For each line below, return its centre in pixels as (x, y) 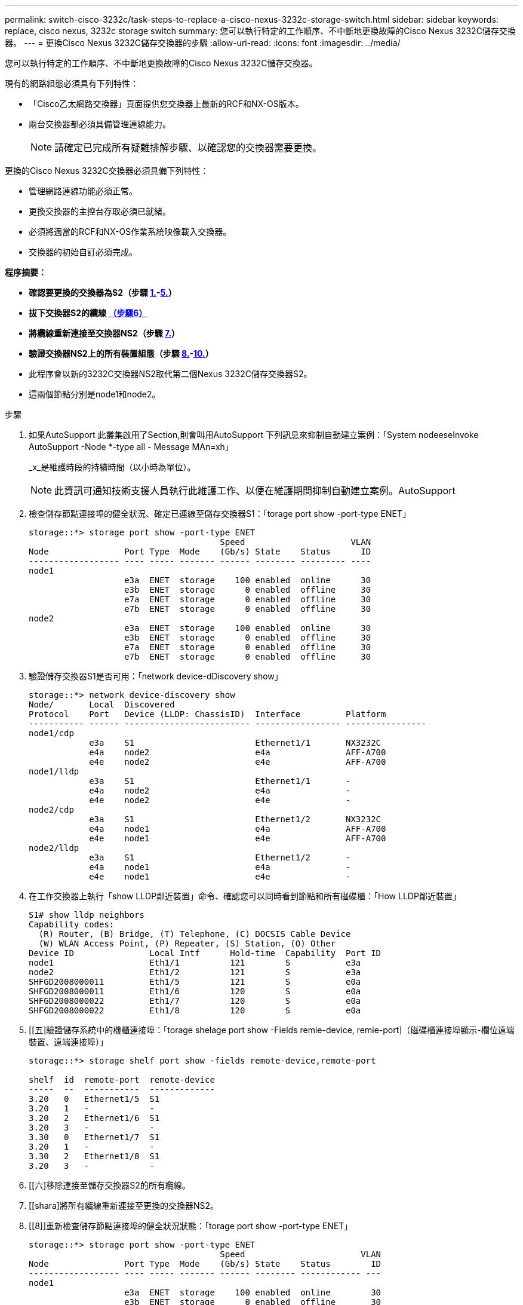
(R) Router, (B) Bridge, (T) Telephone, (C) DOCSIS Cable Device (195, 934)
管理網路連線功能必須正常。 (83, 191)
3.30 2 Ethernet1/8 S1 (94, 1156)
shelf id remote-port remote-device (122, 1080)
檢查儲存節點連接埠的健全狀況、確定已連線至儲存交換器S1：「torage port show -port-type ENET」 (220, 514)
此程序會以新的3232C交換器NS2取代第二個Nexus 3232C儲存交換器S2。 (170, 374)
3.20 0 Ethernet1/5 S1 (94, 1099)
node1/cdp (51, 733)
